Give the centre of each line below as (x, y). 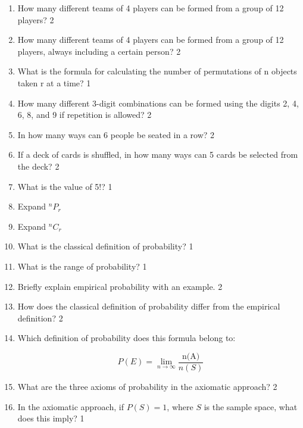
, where (180, 406)
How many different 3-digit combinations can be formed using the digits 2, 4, (158, 103)
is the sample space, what (251, 406)
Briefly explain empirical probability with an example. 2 (120, 286)
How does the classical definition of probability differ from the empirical (149, 306)
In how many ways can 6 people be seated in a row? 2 (116, 134)
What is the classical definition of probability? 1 (105, 246)
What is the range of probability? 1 (82, 266)
